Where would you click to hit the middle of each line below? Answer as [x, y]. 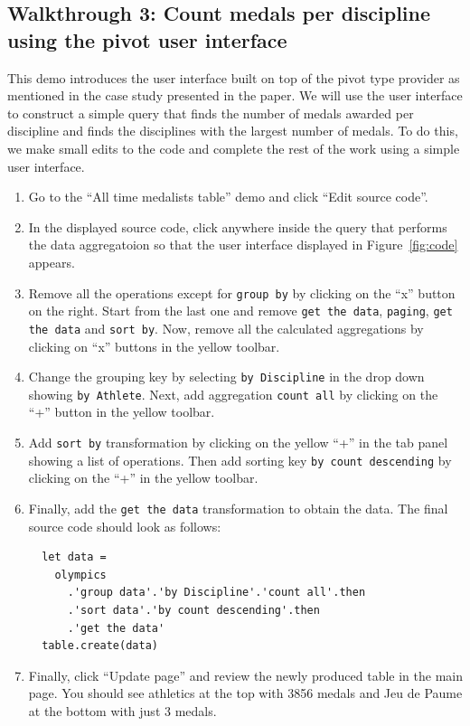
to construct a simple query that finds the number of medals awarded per [211, 113]
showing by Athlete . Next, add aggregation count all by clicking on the [233, 394]
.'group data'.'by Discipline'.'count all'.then [216, 593]
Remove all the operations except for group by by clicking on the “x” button [242, 292]
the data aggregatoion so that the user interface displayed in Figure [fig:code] [243, 245]
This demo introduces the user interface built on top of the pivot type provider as [234, 77]
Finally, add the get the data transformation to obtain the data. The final [238, 508]
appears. [52, 262]
